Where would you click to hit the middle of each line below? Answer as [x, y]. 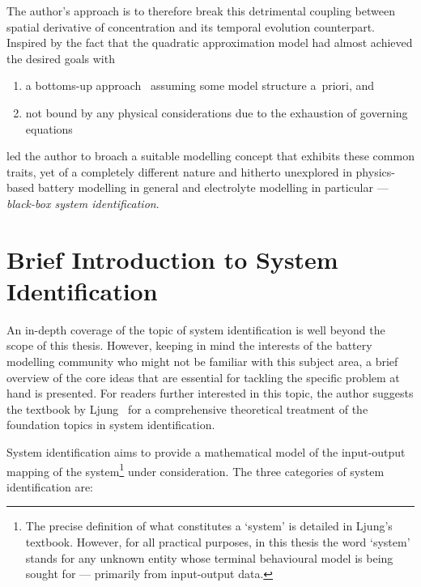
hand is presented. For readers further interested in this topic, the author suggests [210, 393]
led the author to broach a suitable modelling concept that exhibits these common [210, 156]
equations [49, 128]
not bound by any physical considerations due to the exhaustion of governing [217, 112]
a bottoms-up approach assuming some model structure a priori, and [200, 85]
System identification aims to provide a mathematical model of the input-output [206, 452]
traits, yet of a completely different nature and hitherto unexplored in [179, 171]
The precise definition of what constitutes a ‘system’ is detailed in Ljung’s [209, 526]
